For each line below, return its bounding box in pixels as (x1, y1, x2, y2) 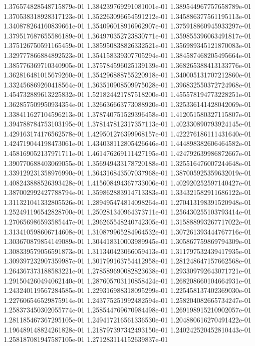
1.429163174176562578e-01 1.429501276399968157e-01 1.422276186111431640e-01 (4, 128, 251, 138)
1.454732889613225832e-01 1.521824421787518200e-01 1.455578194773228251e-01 (4, 89, 251, 99)
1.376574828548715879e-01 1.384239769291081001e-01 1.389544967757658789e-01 (4, 1, 251, 11)
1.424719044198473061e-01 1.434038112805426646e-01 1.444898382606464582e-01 (4, 138, 251, 148)
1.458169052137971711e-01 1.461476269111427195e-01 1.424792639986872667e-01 (4, 147, 251, 158)
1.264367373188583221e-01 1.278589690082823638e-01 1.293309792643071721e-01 (4, 265, 251, 276)
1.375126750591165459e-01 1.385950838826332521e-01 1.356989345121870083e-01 (4, 40, 251, 50)
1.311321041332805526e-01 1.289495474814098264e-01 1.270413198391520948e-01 (4, 196, 251, 207)
